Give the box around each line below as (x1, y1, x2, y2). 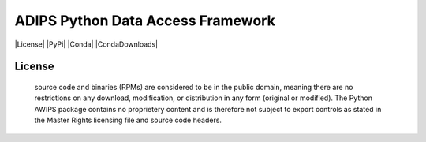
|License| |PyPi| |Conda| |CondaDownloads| (14, 39, 158, 49)
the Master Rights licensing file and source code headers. (34, 115, 222, 125)
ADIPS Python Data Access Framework (14, 12, 275, 29)
